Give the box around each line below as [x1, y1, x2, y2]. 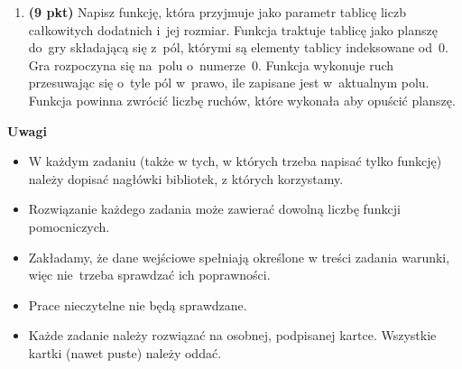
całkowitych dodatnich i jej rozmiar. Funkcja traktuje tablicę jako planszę [28, 20, 438, 39]
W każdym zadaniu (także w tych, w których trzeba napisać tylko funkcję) [28, 152, 442, 171]
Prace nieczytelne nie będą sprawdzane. [28, 295, 247, 314]
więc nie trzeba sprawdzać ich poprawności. [28, 265, 271, 284]
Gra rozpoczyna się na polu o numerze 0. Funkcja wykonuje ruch [28, 55, 394, 74]
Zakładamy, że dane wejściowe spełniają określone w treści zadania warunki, [28, 247, 450, 266]
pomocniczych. [28, 217, 110, 235]
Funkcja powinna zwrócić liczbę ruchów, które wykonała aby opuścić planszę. [28, 90, 456, 109]
